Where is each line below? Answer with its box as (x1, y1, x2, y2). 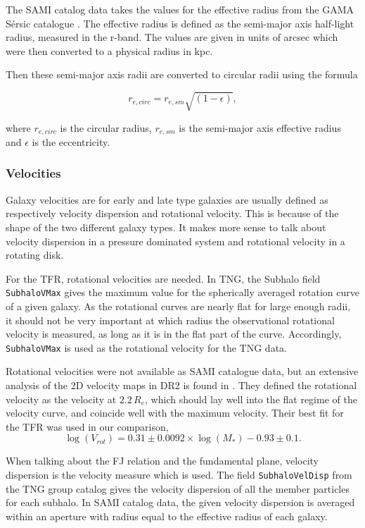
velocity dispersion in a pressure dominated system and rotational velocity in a (6, 233, 345, 248)
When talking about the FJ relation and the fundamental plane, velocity (6, 453, 319, 468)
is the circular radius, (60, 120, 152, 135)
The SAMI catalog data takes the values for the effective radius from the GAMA (6, 2, 354, 16)
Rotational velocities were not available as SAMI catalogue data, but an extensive (6, 364, 359, 379)
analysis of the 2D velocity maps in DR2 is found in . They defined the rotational (6, 378, 357, 393)
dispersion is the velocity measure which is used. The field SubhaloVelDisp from (6, 467, 352, 481)
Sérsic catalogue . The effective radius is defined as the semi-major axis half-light (6, 16, 354, 30)
